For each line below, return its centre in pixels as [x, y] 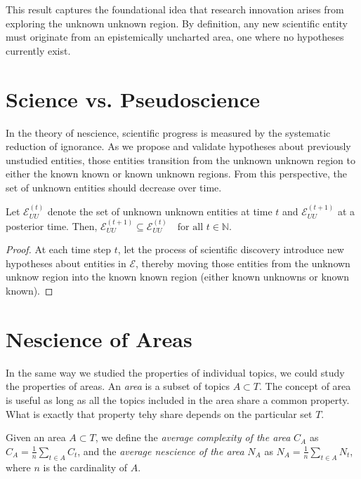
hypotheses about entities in [66, 263]
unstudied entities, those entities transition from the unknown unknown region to [180, 160]
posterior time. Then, [52, 225]
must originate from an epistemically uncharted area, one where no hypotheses [175, 37]
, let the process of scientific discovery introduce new [231, 249]
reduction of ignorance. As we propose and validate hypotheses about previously [178, 146]
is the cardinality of [85, 467]
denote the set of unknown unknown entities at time [160, 211]
